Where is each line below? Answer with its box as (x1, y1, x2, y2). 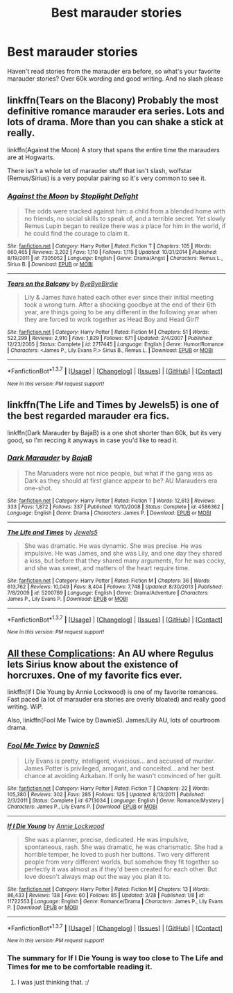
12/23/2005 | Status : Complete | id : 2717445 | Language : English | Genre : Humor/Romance (7, 341, 224, 348)
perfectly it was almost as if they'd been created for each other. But (24, 864, 217, 873)
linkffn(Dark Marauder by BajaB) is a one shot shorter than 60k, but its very (7, 428, 222, 437)
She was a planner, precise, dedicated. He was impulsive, (24, 835, 189, 843)
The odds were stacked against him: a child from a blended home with (24, 207, 225, 216)
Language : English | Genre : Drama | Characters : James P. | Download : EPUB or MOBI (7, 509, 212, 516)
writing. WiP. (7, 702, 44, 711)
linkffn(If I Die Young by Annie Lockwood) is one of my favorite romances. (7, 688, 218, 696)
